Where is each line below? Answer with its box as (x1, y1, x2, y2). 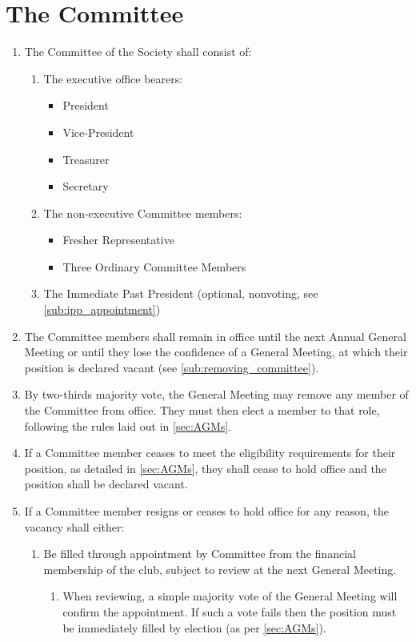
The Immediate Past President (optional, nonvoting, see (43, 285, 318, 302)
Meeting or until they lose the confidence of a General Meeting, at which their (24, 343, 408, 360)
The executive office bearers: (43, 70, 183, 86)
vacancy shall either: (24, 518, 125, 535)
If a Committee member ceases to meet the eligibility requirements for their (24, 444, 396, 461)
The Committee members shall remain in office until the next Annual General (24, 327, 406, 344)
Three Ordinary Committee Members (62, 258, 246, 275)
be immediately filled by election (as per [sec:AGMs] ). (62, 619, 326, 636)
